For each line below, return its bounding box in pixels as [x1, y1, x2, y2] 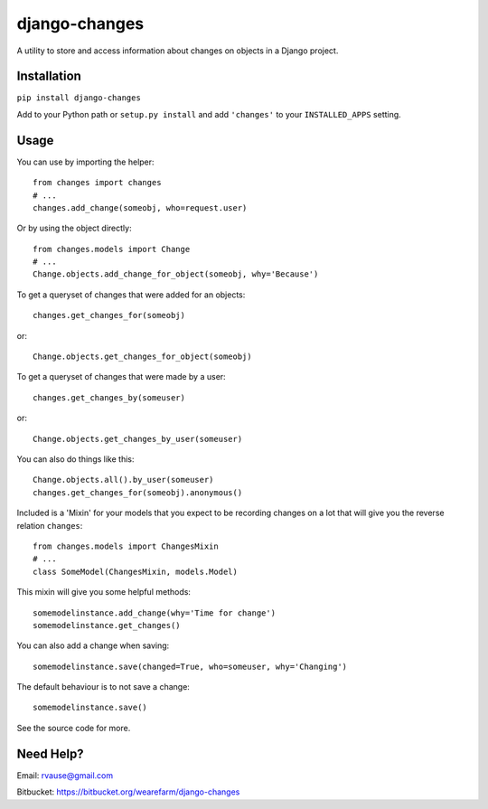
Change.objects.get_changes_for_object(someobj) [33, 352, 252, 362]
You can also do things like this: [16, 454, 135, 465]
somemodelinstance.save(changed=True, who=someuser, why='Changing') [33, 661, 348, 672]
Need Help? [16, 746, 85, 761]
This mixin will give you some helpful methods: [16, 587, 192, 597]
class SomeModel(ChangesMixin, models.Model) [33, 566, 239, 577]
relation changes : [16, 520, 83, 531]
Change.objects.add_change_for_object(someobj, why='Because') [33, 269, 319, 279]
